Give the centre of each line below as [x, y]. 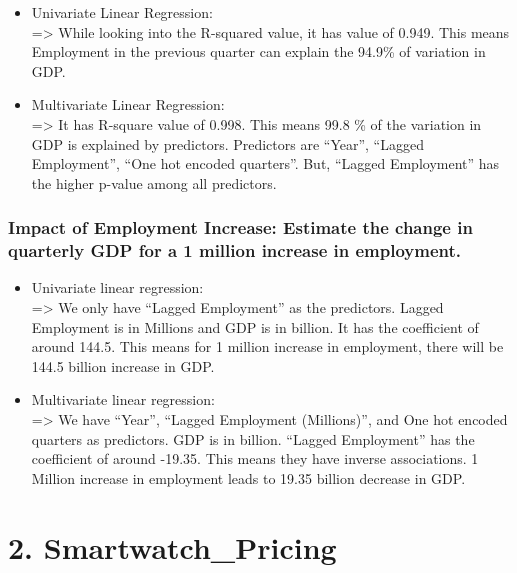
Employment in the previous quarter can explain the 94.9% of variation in [258, 51]
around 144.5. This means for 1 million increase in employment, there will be [267, 346]
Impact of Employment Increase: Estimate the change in [240, 227]
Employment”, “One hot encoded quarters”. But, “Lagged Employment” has [265, 163]
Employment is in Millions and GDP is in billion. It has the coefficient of [255, 326]
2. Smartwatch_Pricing [172, 546]
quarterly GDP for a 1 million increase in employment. [234, 250]
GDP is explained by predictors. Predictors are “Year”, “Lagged [227, 143]
